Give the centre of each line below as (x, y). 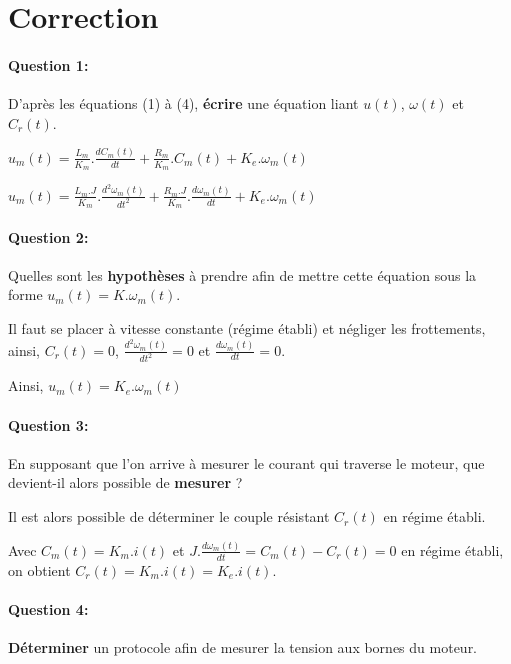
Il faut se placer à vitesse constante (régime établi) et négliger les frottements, (247, 328)
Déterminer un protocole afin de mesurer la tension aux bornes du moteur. (243, 647)
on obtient (39, 569)
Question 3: (48, 424)
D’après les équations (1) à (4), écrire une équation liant (183, 103)
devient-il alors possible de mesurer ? (125, 482)
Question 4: (48, 608)
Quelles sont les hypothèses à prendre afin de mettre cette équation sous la (242, 274)
